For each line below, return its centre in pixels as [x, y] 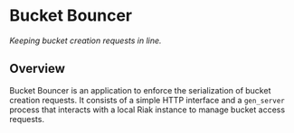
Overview [38, 69]
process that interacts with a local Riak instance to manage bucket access [147, 110]
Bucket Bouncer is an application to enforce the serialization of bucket [140, 90]
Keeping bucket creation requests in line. [85, 40]
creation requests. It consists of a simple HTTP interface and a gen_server [147, 100]
